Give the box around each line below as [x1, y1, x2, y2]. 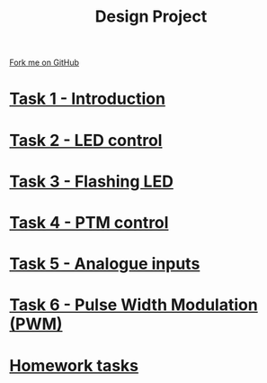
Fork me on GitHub [9, 57, 79, 68]
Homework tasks [9, 355, 139, 376]
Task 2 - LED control [9, 130, 163, 150]
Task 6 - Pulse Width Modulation [9, 295, 258, 315]
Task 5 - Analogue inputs [9, 254, 200, 274]
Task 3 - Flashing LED [9, 171, 174, 191]
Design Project [94, 6, 208, 27]
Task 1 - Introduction [9, 88, 166, 109]
